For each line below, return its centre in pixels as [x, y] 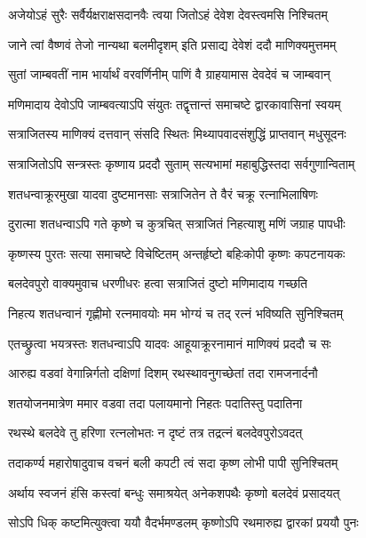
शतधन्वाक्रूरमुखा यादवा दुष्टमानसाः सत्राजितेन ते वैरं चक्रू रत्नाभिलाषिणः [163, 193]
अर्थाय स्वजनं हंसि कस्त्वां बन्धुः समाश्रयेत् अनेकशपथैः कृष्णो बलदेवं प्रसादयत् [174, 492]
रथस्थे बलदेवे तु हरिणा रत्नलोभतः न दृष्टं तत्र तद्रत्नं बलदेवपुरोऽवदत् [155, 433]
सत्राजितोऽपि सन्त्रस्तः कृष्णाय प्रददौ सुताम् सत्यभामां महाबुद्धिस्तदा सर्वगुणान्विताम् [182, 163]
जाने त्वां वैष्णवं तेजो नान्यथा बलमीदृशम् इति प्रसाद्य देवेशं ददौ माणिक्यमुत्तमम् [172, 44]
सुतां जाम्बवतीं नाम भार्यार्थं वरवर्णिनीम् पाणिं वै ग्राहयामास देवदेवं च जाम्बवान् [169, 74]
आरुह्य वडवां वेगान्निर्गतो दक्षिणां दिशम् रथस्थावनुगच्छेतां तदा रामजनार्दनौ [163, 373]
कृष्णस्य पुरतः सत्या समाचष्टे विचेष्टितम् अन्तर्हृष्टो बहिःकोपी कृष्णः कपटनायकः [177, 253]
